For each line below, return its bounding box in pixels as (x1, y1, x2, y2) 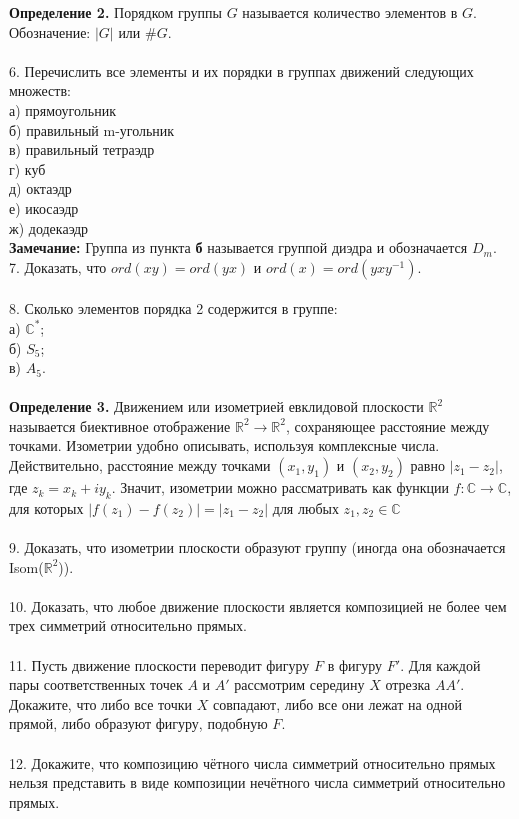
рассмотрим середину (234, 674, 365, 695)
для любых (272, 497, 339, 518)
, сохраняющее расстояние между (285, 415, 490, 436)
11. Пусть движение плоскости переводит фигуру (9, 654, 310, 675)
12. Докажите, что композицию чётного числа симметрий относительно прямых (9, 752, 496, 773)
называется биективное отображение (9, 415, 231, 436)
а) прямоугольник (9, 99, 116, 120)
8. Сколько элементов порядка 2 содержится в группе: (9, 298, 338, 319)
